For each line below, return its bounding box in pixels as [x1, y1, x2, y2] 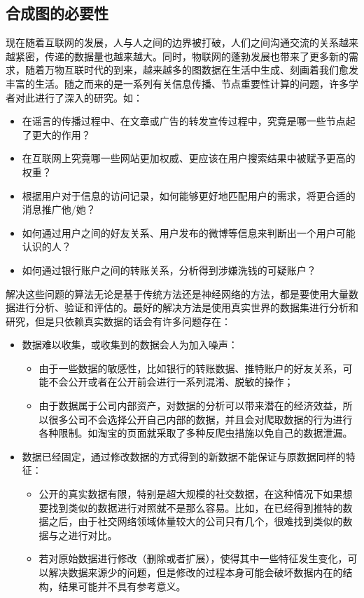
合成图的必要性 [6, 2, 108, 24]
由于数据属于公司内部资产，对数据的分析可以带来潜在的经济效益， [38, 398, 343, 413]
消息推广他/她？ [22, 202, 96, 217]
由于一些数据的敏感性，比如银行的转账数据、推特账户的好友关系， [38, 360, 343, 375]
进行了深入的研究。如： [34, 90, 143, 104]
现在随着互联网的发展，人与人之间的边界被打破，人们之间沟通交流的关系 [6, 35, 339, 50]
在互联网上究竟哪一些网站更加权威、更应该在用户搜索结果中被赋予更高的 [22, 151, 356, 165]
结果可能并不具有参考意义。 [58, 578, 186, 593]
